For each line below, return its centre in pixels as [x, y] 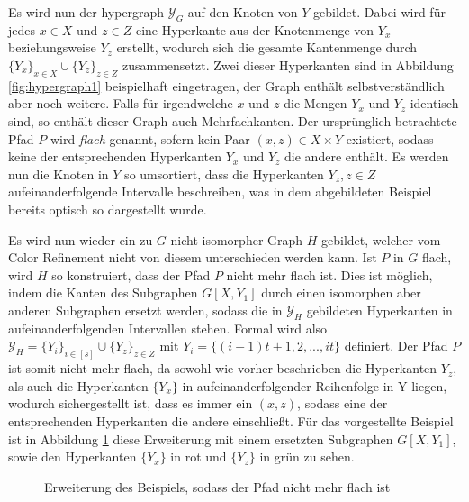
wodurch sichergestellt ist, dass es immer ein [131, 403]
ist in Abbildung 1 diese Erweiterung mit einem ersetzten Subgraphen [201, 438]
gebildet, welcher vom [381, 239]
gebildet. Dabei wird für [379, 12]
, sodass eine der [343, 403]
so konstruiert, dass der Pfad [131, 274]
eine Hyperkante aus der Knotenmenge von [255, 29]
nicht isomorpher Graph [237, 239]
